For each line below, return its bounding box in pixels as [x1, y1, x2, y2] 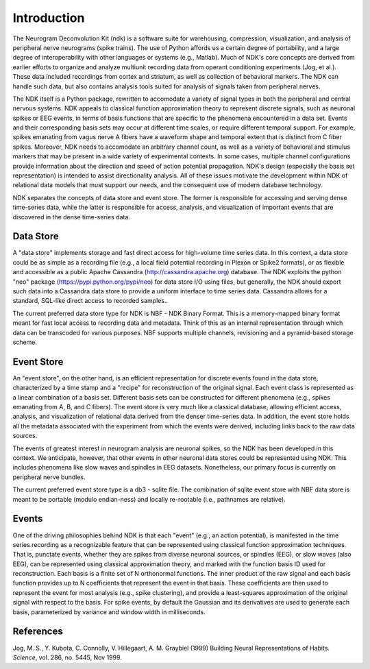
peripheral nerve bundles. [12, 473, 86, 481]
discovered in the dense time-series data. [12, 212, 130, 221]
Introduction [12, 10, 85, 25]
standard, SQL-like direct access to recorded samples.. [12, 297, 168, 305]
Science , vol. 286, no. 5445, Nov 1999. [12, 653, 123, 661]
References [12, 626, 63, 637]
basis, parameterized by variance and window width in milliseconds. [12, 607, 206, 616]
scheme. [12, 338, 38, 346]
